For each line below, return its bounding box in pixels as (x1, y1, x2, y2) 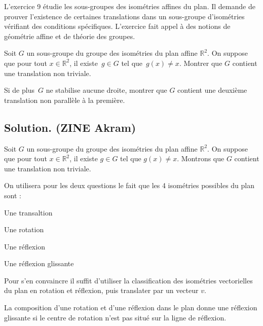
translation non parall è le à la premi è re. (4, 94, 125, 105)
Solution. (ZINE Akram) (4, 119, 136, 135)
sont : (4, 190, 21, 200)
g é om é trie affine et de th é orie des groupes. (4, 30, 135, 41)
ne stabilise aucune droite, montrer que (46, 85, 167, 95)
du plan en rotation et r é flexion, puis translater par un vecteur (4, 285, 199, 296)
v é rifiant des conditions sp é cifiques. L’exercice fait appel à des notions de (4, 21, 231, 31)
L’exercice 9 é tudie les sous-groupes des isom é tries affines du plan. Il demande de (4, 1, 255, 11)
